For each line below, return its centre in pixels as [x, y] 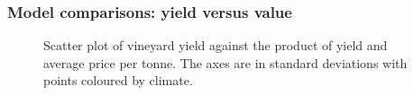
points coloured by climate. [118, 80]
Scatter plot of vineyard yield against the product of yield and [216, 45]
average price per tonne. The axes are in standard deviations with [225, 62]
